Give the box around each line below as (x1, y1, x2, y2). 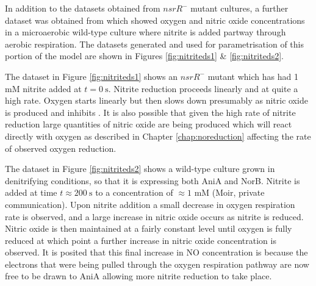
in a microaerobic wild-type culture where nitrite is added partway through (5, 26, 286, 38)
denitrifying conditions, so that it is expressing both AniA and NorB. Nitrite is (5, 174, 300, 187)
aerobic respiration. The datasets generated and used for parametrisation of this (5, 37, 304, 50)
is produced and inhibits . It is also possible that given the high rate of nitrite (5, 105, 296, 118)
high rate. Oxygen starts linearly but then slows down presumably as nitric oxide (5, 94, 308, 107)
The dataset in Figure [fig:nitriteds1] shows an (5, 70, 178, 82)
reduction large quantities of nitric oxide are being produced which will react (5, 118, 292, 130)
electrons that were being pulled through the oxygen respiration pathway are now (5, 257, 309, 270)
